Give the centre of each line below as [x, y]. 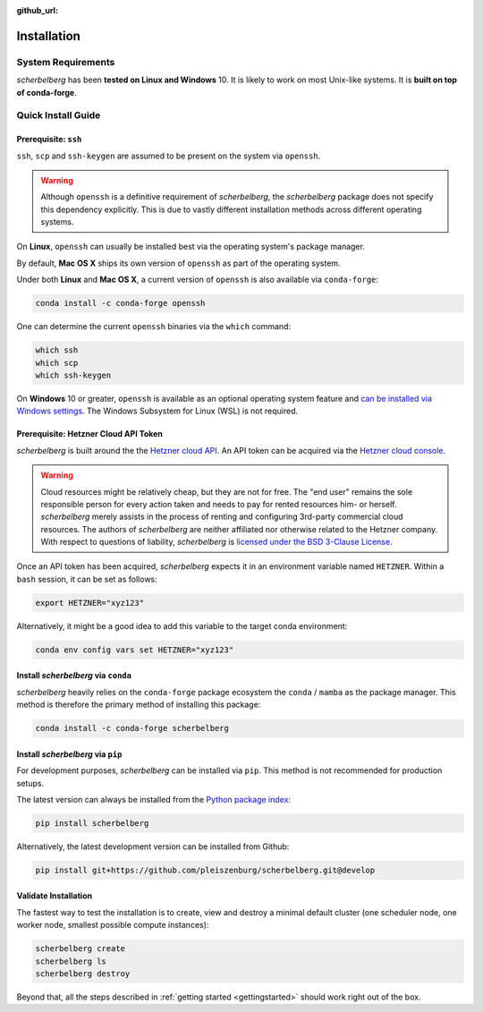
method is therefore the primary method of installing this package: [139, 705]
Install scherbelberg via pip [69, 754]
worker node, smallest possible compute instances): [113, 925]
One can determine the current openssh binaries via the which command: [153, 327]
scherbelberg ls [71, 961]
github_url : [37, 10]
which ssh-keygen [73, 375]
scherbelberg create [80, 949]
